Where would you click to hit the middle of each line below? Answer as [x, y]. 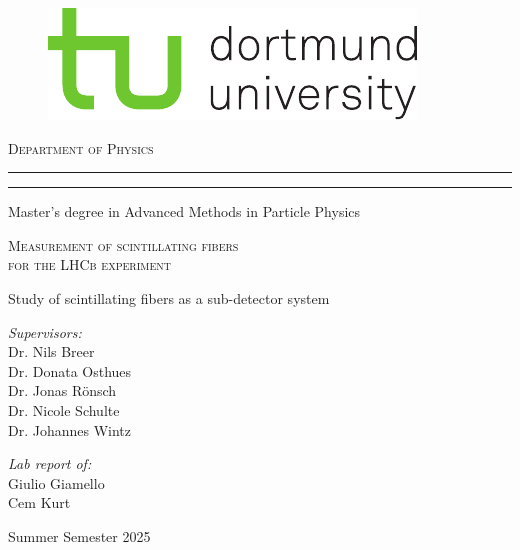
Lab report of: [50, 463]
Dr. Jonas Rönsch [62, 390]
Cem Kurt [39, 502]
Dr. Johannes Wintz [70, 429]
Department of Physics [81, 147]
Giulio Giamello [56, 482]
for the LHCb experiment [89, 264]
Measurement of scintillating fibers [123, 244]
